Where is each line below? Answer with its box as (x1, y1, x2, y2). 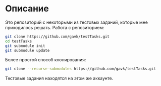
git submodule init (5, 43, 46, 48)
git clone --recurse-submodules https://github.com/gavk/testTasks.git (5, 66, 156, 72)
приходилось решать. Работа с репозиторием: (5, 24, 105, 30)
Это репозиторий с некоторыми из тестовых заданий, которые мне (5, 19, 148, 25)
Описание (5, 3, 49, 14)
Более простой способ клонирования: (5, 57, 86, 63)
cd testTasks (5, 39, 32, 43)
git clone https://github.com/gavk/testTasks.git (5, 34, 110, 39)
